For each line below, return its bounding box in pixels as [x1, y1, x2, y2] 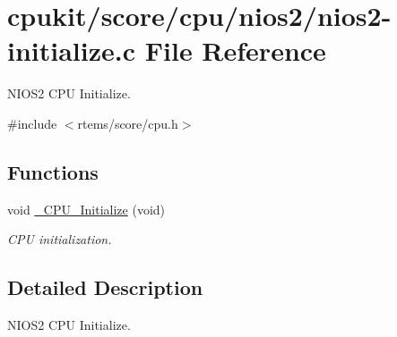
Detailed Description [7, 274, 203, 301]
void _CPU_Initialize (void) [7, 199, 166, 218]
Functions [7, 157, 99, 185]
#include [7, 114, 57, 132]
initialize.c [7, 32, 136, 69]
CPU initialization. [7, 230, 112, 249]
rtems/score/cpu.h [77, 114, 178, 132]
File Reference [144, 32, 326, 69]
